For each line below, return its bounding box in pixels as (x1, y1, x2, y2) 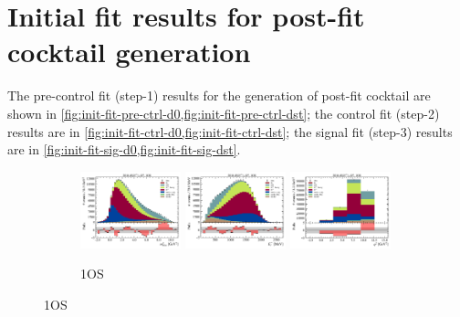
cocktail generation (7, 33, 251, 70)
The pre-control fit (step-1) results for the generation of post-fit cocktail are (7, 86, 431, 105)
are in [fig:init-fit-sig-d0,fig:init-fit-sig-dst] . (7, 140, 241, 159)
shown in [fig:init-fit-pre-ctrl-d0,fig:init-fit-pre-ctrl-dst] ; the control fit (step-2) (7, 103, 440, 122)
